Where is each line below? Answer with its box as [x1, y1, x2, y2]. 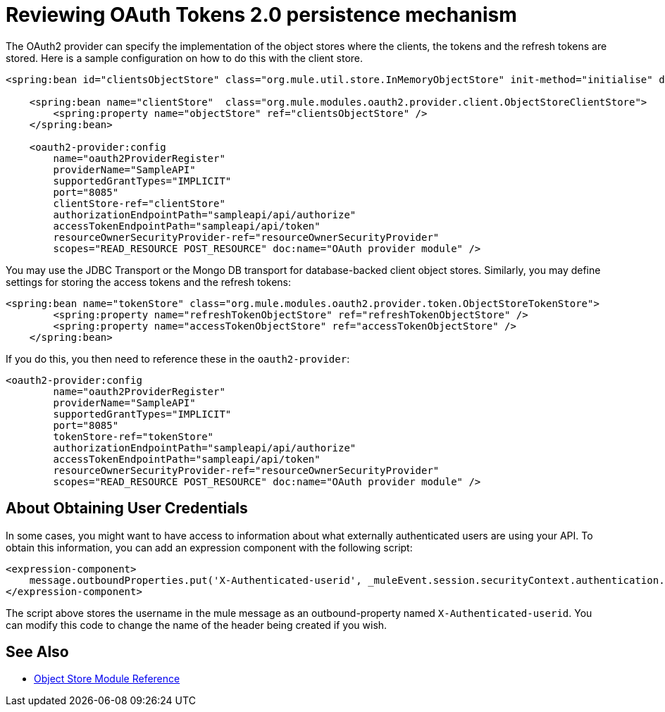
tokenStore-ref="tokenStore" [53, 430, 214, 442]
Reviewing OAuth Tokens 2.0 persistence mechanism [6, 3, 517, 27]
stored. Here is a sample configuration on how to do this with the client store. [6, 51, 363, 64]
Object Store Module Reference [34, 673, 180, 685]
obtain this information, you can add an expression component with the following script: [6, 541, 413, 554]
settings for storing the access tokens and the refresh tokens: [6, 275, 291, 288]
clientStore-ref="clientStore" [53, 197, 225, 209]
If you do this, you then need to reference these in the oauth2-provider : [6, 352, 350, 365]
